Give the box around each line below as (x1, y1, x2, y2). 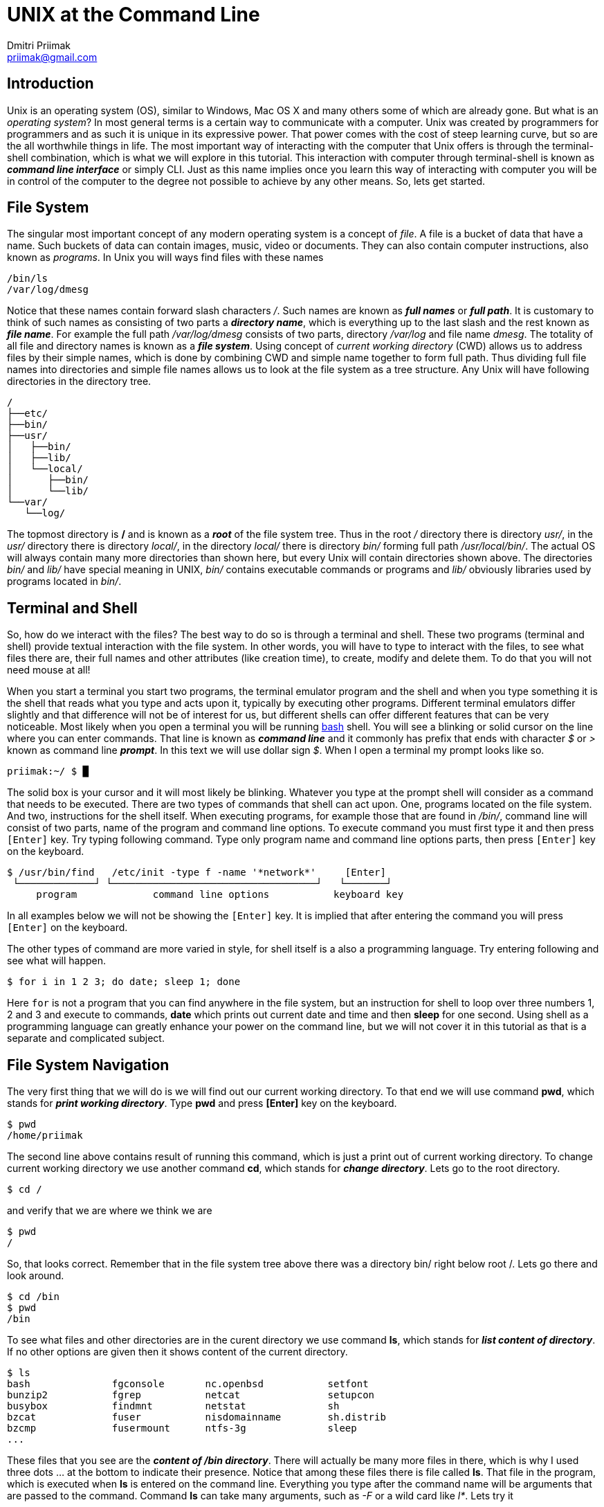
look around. (7, 1270, 64, 1282)
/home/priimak (7, 1130, 83, 1141)
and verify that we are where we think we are (7, 1204, 212, 1217)
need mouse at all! (7, 664, 91, 676)
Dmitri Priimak (7, 39, 71, 51)
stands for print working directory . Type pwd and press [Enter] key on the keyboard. (7, 1097, 397, 1110)
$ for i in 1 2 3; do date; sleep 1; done (7, 976, 241, 988)
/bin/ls (7, 273, 48, 285)
